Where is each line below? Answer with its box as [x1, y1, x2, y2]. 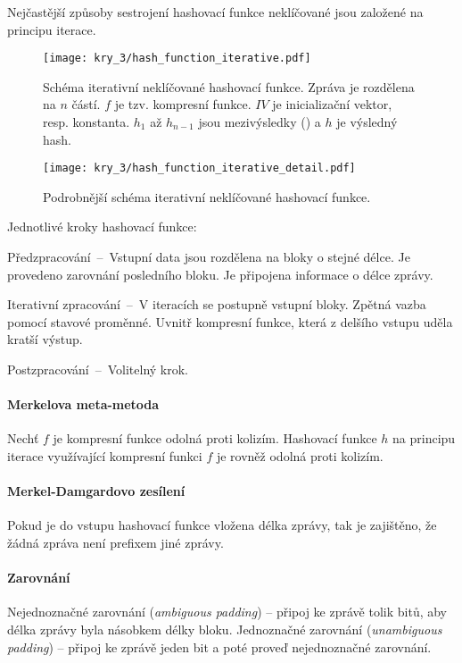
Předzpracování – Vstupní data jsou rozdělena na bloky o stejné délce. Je [7, 248, 410, 266]
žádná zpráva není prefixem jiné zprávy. [7, 533, 224, 551]
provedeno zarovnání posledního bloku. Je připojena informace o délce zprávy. [7, 264, 433, 283]
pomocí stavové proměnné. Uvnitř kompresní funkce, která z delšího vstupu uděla [7, 312, 453, 331]
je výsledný [336, 113, 398, 131]
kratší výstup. [7, 330, 83, 348]
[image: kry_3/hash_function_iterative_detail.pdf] [43, 162, 356, 175]
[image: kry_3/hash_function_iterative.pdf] [43, 52, 311, 65]
